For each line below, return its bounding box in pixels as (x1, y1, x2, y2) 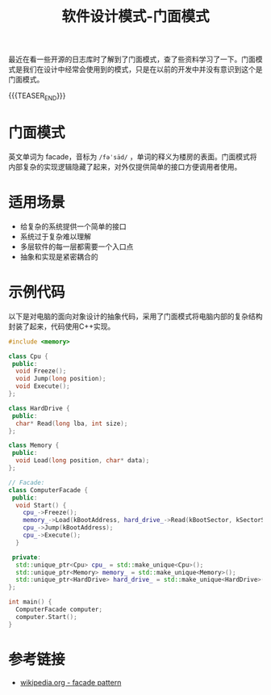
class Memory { (8, 441, 60, 449)
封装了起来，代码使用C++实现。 (8, 321, 115, 331)
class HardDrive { (8, 404, 70, 412)
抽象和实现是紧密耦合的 (19, 251, 98, 261)
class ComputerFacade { (8, 486, 89, 494)
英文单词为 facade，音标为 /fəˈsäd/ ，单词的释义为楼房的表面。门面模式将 (8, 151, 257, 162)
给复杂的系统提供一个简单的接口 (19, 221, 127, 231)
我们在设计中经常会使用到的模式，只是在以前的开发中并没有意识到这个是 (22, 65, 263, 74)
